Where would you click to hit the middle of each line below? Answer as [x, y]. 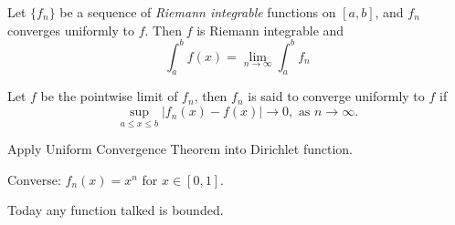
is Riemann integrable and [270, 30]
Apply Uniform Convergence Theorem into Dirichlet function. [180, 149]
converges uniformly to [71, 30]
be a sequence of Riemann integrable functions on [198, 12]
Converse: [34, 179]
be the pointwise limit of [109, 96]
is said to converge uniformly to [336, 96]
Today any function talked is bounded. [116, 210]
